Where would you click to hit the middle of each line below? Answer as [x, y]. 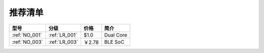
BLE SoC [114, 42]
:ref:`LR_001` [63, 35]
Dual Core [116, 35]
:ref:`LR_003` [63, 42]
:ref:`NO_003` [28, 42]
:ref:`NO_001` [27, 35]
